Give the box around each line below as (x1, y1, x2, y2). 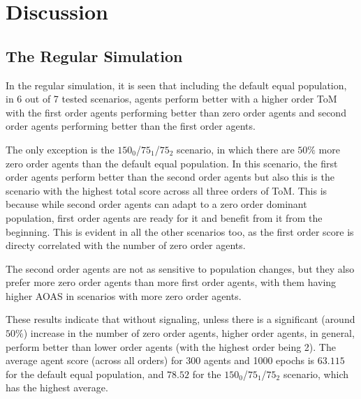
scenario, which (283, 366, 349, 381)
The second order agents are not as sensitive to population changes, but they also (6, 261, 355, 276)
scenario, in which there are (177, 142, 295, 156)
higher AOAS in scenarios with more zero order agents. (6, 288, 242, 303)
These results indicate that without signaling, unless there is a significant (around (6, 312, 355, 326)
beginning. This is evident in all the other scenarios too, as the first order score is (6, 224, 354, 239)
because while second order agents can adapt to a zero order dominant (6, 197, 307, 211)
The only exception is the (6, 142, 115, 156)
